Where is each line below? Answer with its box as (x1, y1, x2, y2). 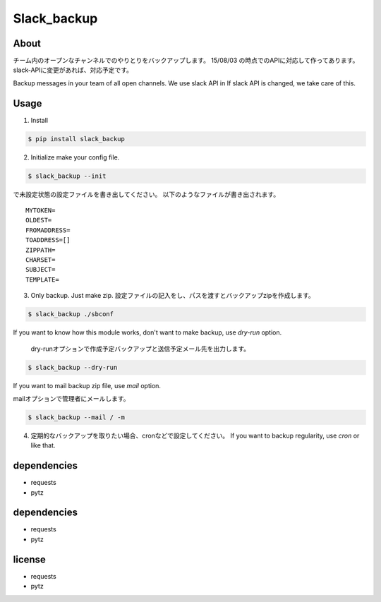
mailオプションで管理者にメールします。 (13, 394, 130, 402)
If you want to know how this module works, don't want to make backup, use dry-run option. (13, 328, 282, 337)
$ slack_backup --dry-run (28, 363, 118, 371)
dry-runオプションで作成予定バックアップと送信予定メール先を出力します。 (30, 344, 250, 353)
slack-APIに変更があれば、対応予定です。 (13, 66, 133, 74)
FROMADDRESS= (25, 226, 71, 234)
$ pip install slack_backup (28, 135, 125, 143)
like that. (30, 441, 56, 450)
